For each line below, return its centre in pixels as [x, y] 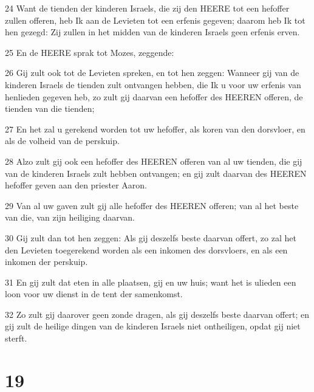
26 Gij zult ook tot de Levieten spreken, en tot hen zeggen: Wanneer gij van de [152, 73]
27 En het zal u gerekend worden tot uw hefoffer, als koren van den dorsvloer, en [155, 129]
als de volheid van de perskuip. [62, 141]
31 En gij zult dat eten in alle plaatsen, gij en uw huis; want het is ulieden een [151, 282]
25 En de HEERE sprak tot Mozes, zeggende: [90, 52]
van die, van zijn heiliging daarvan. [70, 217]
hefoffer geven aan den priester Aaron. [76, 185]
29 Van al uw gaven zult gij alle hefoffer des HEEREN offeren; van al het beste [152, 205]
